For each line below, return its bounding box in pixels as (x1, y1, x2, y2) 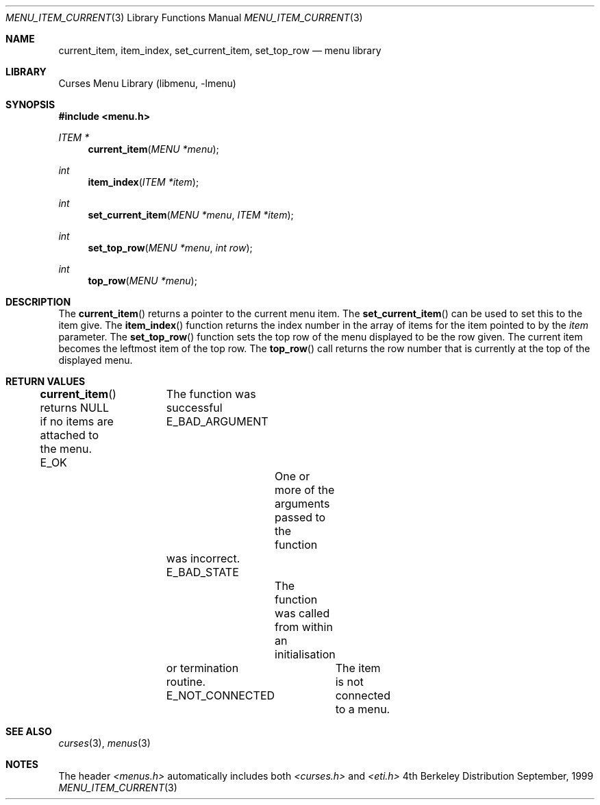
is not (335, 675, 364, 689)
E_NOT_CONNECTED (166, 689, 275, 702)
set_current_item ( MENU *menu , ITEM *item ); (88, 209, 294, 221)
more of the (275, 483, 335, 497)
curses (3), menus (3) (58, 737, 151, 749)
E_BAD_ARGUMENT (166, 414, 268, 428)
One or (275, 469, 310, 483)
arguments (275, 497, 330, 510)
